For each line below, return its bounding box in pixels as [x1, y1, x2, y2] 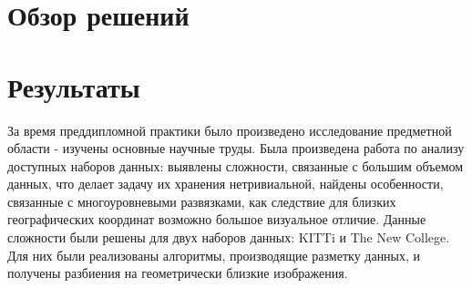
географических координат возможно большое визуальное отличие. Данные [7, 210, 426, 229]
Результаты [7, 67, 140, 105]
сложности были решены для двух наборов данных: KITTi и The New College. [7, 228, 450, 247]
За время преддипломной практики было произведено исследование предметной [7, 120, 452, 139]
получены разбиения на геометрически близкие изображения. [7, 263, 348, 283]
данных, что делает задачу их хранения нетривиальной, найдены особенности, [7, 174, 444, 193]
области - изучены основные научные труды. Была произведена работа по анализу [7, 139, 465, 158]
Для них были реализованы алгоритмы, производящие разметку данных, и [7, 245, 421, 264]
